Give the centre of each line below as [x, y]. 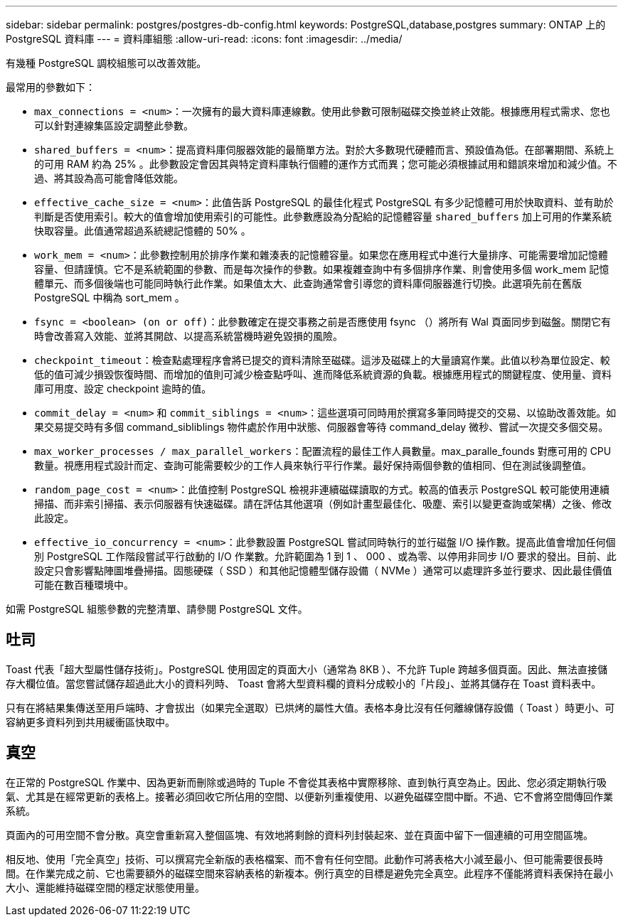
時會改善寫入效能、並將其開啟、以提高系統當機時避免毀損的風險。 [188, 336]
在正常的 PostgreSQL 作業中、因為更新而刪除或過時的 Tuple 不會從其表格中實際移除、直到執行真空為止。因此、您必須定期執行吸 [306, 782]
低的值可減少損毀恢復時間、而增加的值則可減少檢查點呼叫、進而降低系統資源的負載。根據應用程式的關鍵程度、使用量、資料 [323, 374]
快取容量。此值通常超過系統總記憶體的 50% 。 [143, 231]
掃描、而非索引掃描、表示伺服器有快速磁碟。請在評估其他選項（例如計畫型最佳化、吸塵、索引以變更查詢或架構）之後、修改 [323, 504]
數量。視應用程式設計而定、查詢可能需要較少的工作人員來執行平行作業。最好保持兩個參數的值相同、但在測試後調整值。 [313, 465]
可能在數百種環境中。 [84, 585]
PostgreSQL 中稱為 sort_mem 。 [110, 297]
